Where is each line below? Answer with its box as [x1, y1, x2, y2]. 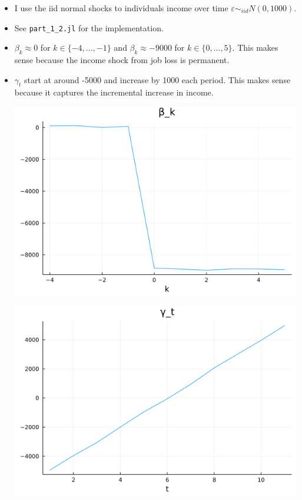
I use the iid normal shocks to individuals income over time [14, 2, 228, 14]
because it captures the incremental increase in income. [14, 86, 214, 98]
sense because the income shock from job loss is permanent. [14, 54, 230, 66]
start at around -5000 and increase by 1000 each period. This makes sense [24, 73, 291, 85]
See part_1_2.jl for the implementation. [14, 21, 164, 34]
